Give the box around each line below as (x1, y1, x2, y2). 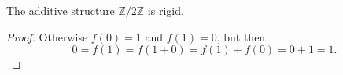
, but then (216, 28, 266, 45)
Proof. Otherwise (6, 28, 88, 45)
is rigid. (147, 2, 184, 18)
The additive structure (6, 2, 115, 18)
